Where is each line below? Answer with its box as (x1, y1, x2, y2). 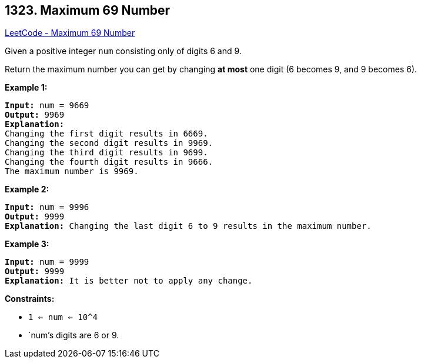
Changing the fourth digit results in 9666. (5, 157, 213, 167)
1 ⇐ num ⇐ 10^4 (28, 312, 98, 322)
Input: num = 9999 (5, 257, 89, 267)
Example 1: (5, 82, 48, 93)
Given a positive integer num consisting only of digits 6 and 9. (5, 46, 242, 56)
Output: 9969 (5, 110, 65, 120)
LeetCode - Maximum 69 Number (5, 28, 135, 38)
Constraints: (5, 294, 55, 304)
